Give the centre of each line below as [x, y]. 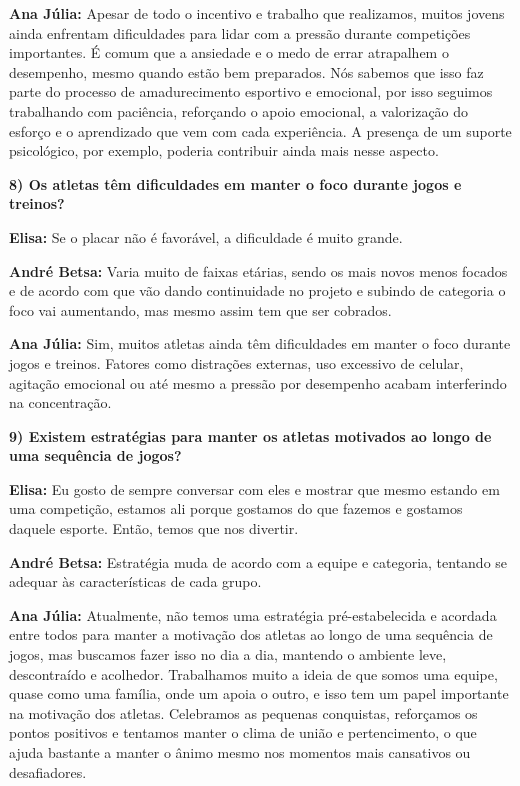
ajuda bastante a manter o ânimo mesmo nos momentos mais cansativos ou [240, 752]
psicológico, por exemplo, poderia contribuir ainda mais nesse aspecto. [224, 150]
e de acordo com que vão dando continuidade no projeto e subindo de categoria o [257, 290]
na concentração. [60, 402]
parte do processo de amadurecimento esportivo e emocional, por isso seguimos [251, 91]
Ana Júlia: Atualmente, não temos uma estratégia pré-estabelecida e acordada [253, 614]
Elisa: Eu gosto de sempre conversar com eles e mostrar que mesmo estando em [254, 488]
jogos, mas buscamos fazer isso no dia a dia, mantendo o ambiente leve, [228, 654]
